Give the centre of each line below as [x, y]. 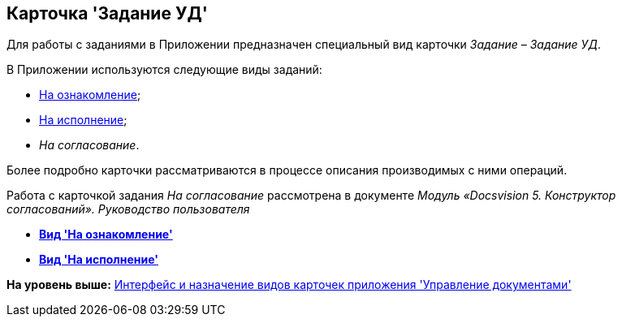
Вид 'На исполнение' [99, 260]
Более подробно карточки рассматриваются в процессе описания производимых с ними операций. [287, 170]
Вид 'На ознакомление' [106, 235]
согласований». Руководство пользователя [128, 209]
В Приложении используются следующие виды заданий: [164, 70]
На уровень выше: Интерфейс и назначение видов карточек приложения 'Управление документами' [289, 285]
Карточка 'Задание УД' [107, 13]
